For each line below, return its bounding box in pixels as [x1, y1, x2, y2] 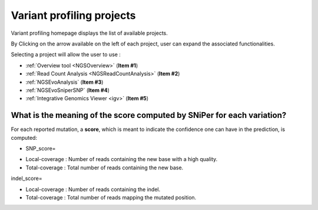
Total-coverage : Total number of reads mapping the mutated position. [25, 193, 197, 201]
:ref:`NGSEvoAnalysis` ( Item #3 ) [25, 78, 104, 86]
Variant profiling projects [11, 9, 136, 22]
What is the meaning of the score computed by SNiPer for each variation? [11, 110, 287, 120]
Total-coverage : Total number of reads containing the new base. [25, 164, 184, 171]
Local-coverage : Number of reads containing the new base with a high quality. [25, 156, 218, 163]
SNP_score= [25, 145, 56, 152]
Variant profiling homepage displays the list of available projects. [11, 29, 168, 37]
